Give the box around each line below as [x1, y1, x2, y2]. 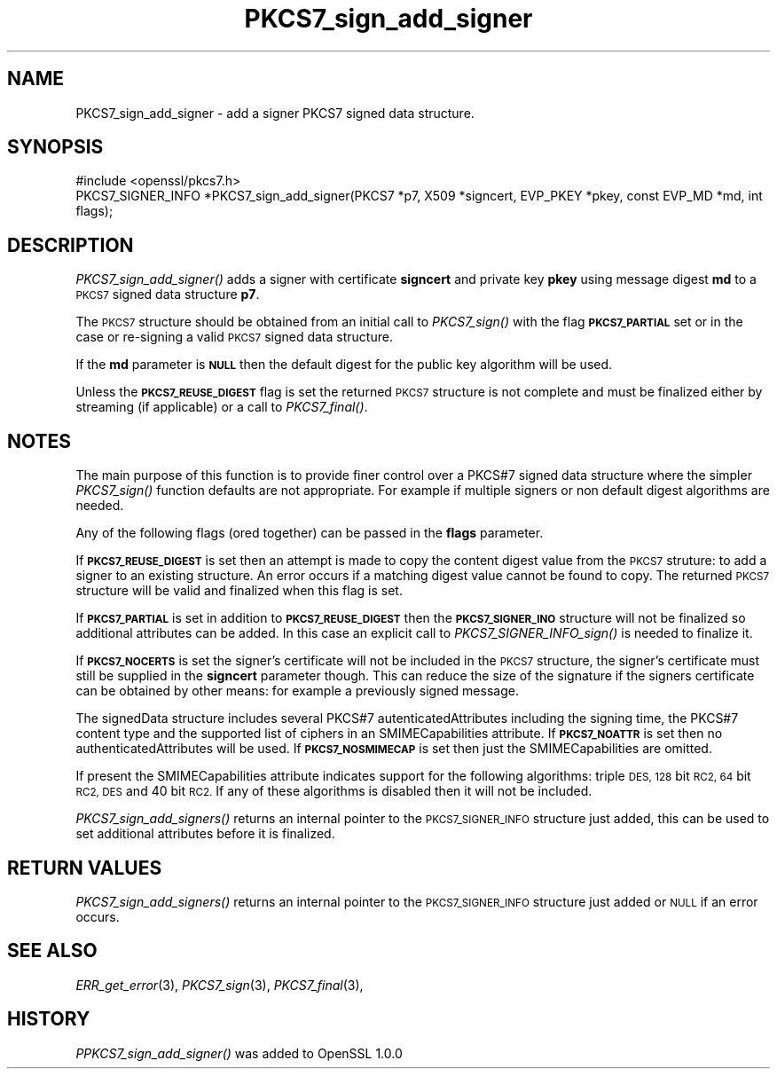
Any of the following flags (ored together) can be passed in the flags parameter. [75, 525, 544, 541]
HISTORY [7, 1008, 90, 1031]
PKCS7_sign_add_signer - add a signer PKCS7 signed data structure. [75, 105, 475, 121]
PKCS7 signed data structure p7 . [75, 287, 260, 302]
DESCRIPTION [7, 233, 134, 256]
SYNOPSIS [7, 136, 104, 159]
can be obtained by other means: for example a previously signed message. [75, 683, 519, 699]
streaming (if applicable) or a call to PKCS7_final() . [75, 399, 368, 415]
